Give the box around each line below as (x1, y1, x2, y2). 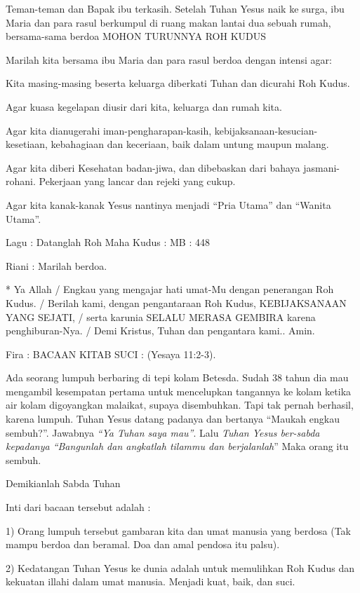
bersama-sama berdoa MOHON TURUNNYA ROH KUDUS (6, 29, 267, 43)
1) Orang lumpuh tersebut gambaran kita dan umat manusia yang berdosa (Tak (6, 523, 351, 538)
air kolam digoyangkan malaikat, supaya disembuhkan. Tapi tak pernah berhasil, (6, 397, 354, 412)
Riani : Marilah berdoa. (6, 258, 107, 273)
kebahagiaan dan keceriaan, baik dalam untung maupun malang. (51, 137, 329, 151)
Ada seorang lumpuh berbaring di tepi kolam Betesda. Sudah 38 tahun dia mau (6, 370, 349, 385)
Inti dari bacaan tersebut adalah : (6, 500, 151, 514)
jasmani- (303, 160, 340, 175)
